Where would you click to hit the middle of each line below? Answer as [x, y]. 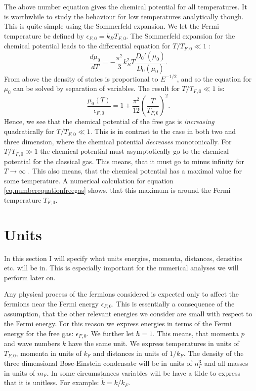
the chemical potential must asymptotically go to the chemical [134, 151]
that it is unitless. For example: [52, 382]
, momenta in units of [49, 353]
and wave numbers [32, 343]
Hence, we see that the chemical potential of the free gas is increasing [109, 121]
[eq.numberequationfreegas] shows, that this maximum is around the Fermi [117, 190]
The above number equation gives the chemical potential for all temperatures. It [126, 6]
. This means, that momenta [196, 333]
